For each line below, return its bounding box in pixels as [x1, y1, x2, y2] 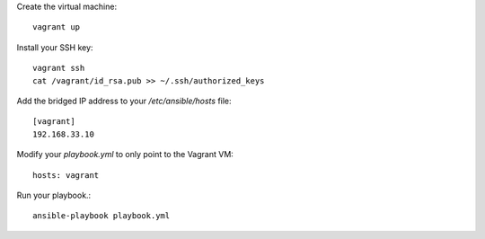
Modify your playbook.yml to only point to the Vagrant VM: [16, 149, 234, 160]
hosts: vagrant [32, 170, 100, 180]
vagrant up [32, 22, 81, 32]
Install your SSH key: [16, 41, 93, 53]
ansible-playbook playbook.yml [32, 211, 171, 221]
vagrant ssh [32, 63, 85, 74]
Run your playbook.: [16, 190, 92, 200]
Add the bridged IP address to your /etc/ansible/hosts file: [16, 95, 233, 106]
